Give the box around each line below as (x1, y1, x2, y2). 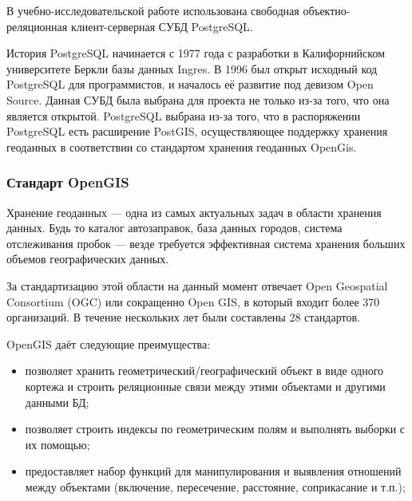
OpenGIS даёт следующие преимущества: (6, 335, 211, 352)
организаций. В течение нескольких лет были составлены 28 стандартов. (6, 309, 360, 325)
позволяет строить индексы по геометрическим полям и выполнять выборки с (25, 420, 406, 437)
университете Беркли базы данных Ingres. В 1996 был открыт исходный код (6, 60, 378, 77)
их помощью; (25, 436, 90, 452)
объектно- (303, 2, 351, 18)
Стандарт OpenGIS (6, 172, 129, 192)
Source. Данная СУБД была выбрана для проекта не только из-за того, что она (6, 91, 390, 108)
